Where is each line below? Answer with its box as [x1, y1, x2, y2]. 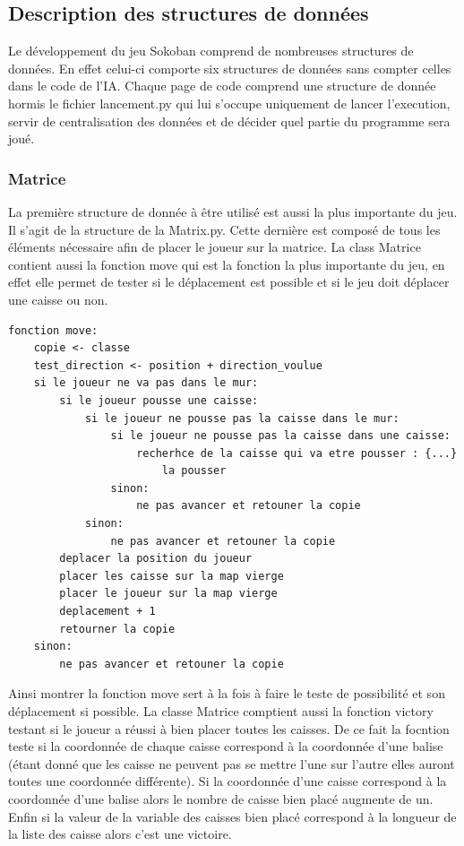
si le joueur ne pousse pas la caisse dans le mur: [84, 411, 400, 425]
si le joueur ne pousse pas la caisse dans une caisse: [110, 429, 451, 443]
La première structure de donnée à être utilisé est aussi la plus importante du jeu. [8, 202, 458, 220]
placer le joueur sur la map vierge [59, 587, 278, 600]
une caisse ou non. [8, 289, 108, 308]
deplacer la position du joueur [59, 552, 253, 565]
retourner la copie [59, 622, 176, 635]
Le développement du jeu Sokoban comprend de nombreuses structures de [8, 41, 414, 60]
